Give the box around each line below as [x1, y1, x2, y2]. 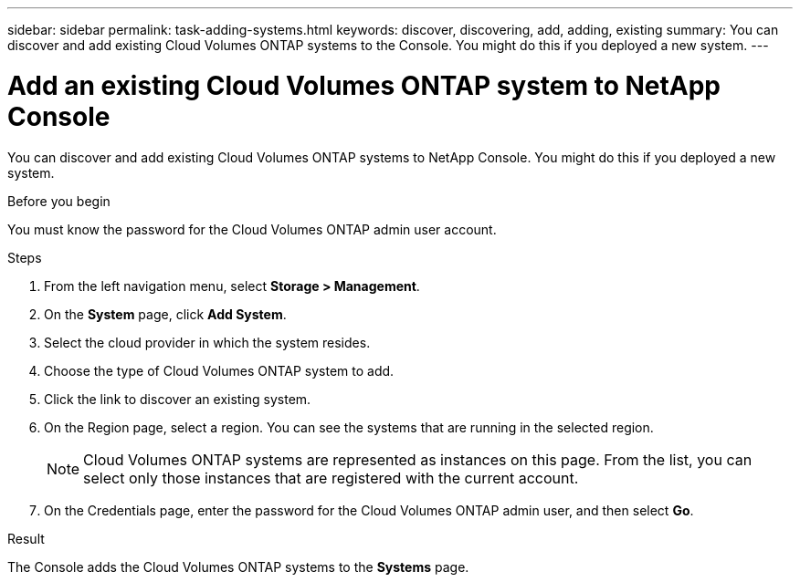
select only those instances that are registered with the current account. [83, 468, 579, 487]
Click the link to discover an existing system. [44, 390, 311, 407]
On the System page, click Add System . [44, 306, 287, 322]
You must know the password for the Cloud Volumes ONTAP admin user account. [7, 221, 497, 237]
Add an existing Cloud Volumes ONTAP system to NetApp [7, 69, 721, 101]
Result [7, 530, 45, 546]
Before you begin [7, 192, 111, 209]
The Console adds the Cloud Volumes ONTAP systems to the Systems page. [7, 558, 469, 575]
